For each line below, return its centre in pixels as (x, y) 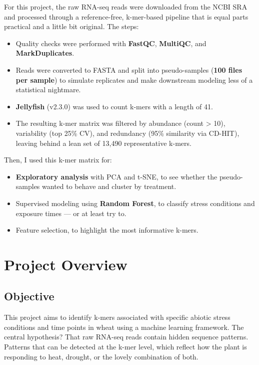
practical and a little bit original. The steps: (71, 26)
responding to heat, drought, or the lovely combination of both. (101, 356)
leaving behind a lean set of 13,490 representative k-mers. (103, 143)
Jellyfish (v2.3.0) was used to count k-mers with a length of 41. (114, 106)
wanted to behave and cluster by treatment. (109, 186)
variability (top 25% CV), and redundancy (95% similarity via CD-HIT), (127, 133)
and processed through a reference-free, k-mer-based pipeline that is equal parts (126, 16)
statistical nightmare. (48, 89)
